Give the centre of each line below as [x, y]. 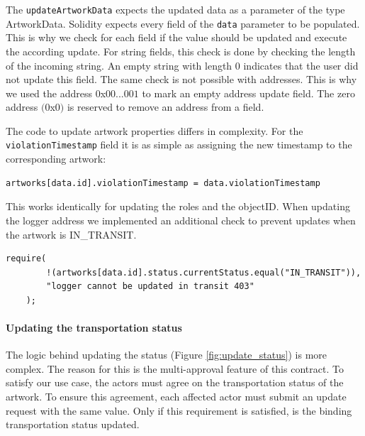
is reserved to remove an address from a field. [165, 107]
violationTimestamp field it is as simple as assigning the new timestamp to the [179, 145]
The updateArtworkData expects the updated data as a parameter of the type [175, 9]
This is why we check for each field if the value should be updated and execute [176, 37]
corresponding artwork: [56, 159]
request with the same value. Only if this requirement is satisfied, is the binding [179, 410]
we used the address [49, 93]
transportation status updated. [73, 424]
